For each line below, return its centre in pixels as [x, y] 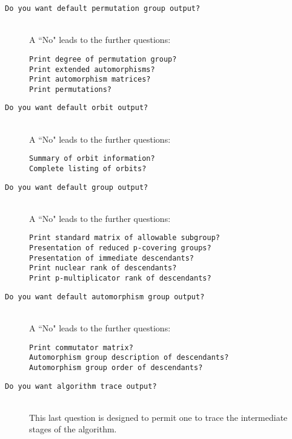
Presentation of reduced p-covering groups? [120, 248]
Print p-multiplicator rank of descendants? [120, 278]
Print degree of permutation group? [103, 59]
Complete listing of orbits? [88, 168]
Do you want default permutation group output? [103, 8]
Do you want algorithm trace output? [81, 386]
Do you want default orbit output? [77, 108]
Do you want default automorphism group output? [105, 297]
